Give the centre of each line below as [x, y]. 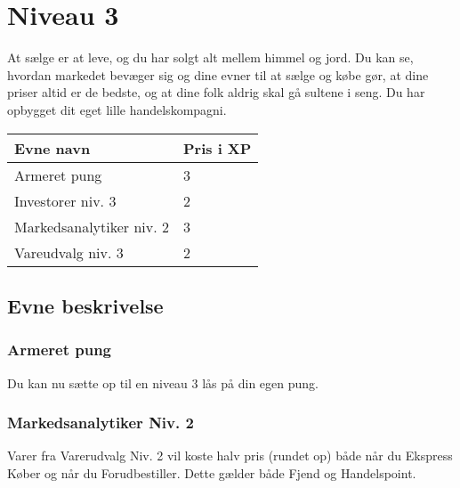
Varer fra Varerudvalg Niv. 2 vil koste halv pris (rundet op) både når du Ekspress [230, 455]
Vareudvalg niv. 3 [69, 252]
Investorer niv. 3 [65, 200]
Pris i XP [217, 148]
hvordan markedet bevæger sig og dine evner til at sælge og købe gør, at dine [218, 74]
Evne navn [52, 148]
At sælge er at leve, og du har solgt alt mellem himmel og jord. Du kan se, [210, 57]
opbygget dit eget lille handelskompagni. [117, 109]
